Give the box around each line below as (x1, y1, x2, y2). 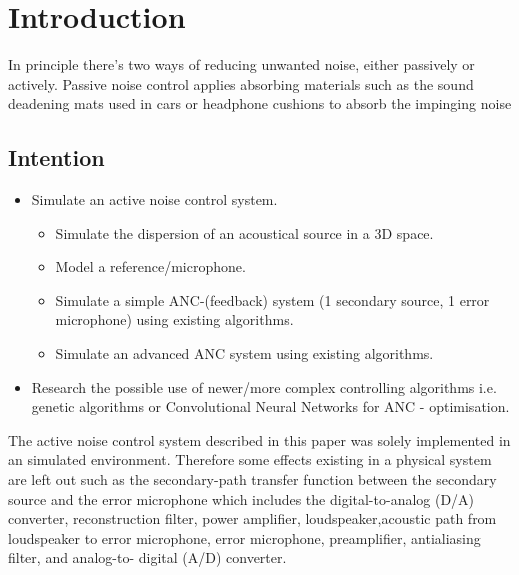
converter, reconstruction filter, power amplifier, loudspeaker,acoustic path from (8, 508, 497, 529)
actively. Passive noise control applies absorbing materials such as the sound (8, 73, 474, 94)
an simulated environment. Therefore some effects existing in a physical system (8, 449, 492, 470)
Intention (8, 142, 105, 173)
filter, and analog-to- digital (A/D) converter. (8, 547, 287, 568)
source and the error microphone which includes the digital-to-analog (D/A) (8, 488, 475, 509)
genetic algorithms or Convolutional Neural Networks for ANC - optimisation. (31, 396, 510, 417)
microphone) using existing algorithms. (55, 309, 294, 330)
